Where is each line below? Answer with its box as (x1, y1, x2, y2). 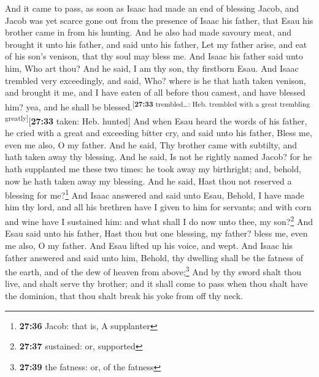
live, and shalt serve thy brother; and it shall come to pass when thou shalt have (5, 277, 308, 290)
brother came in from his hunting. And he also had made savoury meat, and (5, 26, 292, 39)
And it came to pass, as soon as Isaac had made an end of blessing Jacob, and (5, 2, 299, 14)
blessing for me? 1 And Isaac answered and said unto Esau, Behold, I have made (5, 187, 304, 201)
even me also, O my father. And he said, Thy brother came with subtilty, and (5, 138, 297, 151)
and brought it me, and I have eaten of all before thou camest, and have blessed (5, 86, 306, 99)
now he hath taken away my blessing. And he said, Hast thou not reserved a (5, 174, 292, 187)
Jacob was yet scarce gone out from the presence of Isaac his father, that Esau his (5, 13, 313, 26)
